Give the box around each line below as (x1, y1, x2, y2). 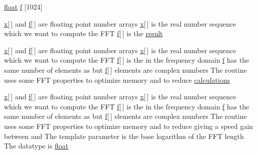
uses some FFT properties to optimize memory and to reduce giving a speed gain (4, 120, 253, 131)
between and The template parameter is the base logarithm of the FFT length (4, 130, 244, 141)
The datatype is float (4, 140, 68, 151)
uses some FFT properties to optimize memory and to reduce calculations (4, 74, 230, 85)
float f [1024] (4, 2, 42, 12)
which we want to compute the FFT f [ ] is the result (4, 28, 163, 39)
